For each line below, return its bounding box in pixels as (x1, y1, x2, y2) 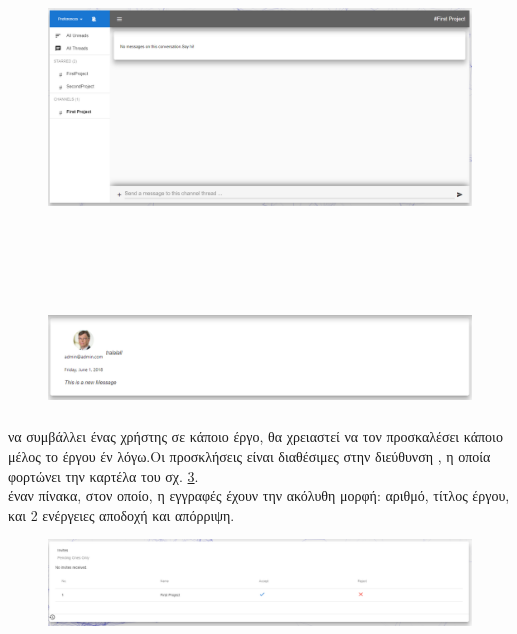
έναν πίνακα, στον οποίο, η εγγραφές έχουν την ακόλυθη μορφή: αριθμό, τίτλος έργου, (8, 485, 510, 506)
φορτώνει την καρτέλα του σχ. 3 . (8, 465, 199, 486)
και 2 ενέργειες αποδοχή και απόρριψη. (8, 504, 235, 525)
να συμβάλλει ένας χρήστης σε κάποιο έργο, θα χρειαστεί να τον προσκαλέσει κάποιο (8, 426, 503, 447)
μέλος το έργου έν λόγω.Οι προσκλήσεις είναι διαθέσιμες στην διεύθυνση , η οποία (8, 445, 491, 466)
